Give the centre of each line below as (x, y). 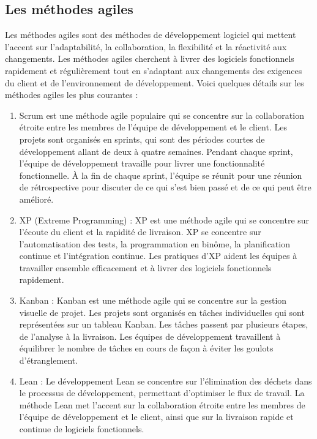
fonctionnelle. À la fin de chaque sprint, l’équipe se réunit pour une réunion (161, 175)
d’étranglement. (49, 360)
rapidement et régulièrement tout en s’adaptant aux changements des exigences (154, 70)
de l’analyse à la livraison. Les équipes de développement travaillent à (150, 336)
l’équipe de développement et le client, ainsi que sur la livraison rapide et (156, 417)
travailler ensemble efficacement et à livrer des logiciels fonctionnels (145, 267)
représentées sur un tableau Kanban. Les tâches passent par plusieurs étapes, (164, 324)
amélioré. (36, 199)
